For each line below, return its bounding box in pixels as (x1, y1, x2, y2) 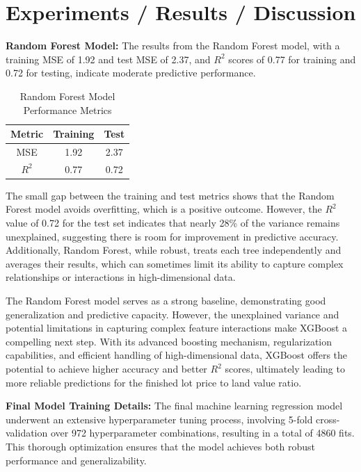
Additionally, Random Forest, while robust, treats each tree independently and (6, 243, 342, 257)
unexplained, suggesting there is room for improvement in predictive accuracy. (6, 229, 339, 243)
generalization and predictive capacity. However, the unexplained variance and (6, 307, 339, 321)
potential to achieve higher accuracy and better (6, 361, 207, 375)
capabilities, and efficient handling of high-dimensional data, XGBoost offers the (6, 348, 348, 362)
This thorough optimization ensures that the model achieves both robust (6, 439, 316, 453)
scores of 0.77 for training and (228, 51, 356, 66)
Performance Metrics (23, 102, 112, 117)
